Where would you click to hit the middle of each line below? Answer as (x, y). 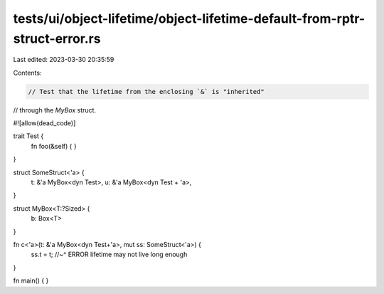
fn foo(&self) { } (54, 146)
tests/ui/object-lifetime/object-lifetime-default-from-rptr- (189, 19)
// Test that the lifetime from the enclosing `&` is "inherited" (146, 91)
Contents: (27, 73)
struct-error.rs (57, 38)
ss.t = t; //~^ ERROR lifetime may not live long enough (109, 254)
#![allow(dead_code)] (44, 123)
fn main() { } (31, 280)
